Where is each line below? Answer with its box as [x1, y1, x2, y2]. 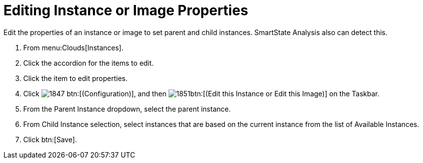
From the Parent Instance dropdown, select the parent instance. [23, 104, 231, 113]
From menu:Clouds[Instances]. [23, 43, 124, 52]
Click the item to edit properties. [23, 74, 127, 82]
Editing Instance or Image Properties [3, 2, 249, 19]
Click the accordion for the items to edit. [23, 58, 154, 67]
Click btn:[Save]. [23, 135, 77, 144]
